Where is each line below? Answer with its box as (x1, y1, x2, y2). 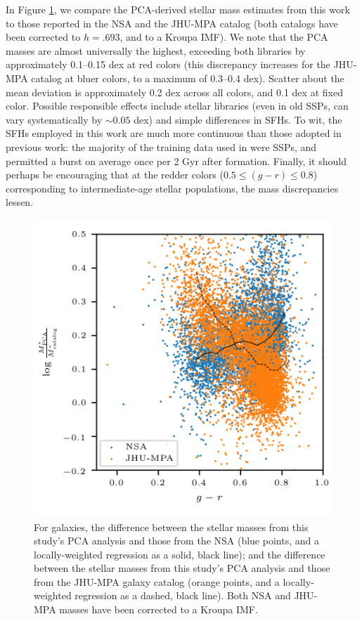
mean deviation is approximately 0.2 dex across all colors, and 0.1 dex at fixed (6, 84, 343, 99)
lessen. (6, 195, 34, 209)
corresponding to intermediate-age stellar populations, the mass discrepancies (6, 181, 339, 195)
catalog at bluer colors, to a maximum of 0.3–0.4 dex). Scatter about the (31, 70, 344, 85)
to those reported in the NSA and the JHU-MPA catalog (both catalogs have (6, 15, 338, 30)
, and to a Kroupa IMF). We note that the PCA (119, 30, 328, 44)
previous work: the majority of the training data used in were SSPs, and (6, 139, 317, 154)
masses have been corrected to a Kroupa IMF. (59, 602, 258, 617)
